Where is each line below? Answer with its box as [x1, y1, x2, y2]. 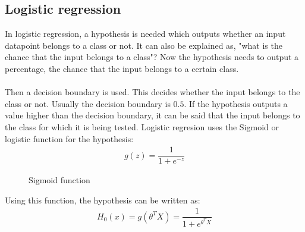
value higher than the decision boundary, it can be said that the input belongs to [5, 109, 300, 121]
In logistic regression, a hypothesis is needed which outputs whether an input [5, 27, 286, 40]
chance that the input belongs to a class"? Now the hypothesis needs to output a [5, 51, 299, 63]
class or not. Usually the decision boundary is [5, 97, 171, 109]
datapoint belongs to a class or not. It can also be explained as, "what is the [5, 39, 282, 51]
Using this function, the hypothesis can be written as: [5, 193, 200, 206]
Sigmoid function [29, 174, 90, 186]
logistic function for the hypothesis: [5, 132, 134, 145]
